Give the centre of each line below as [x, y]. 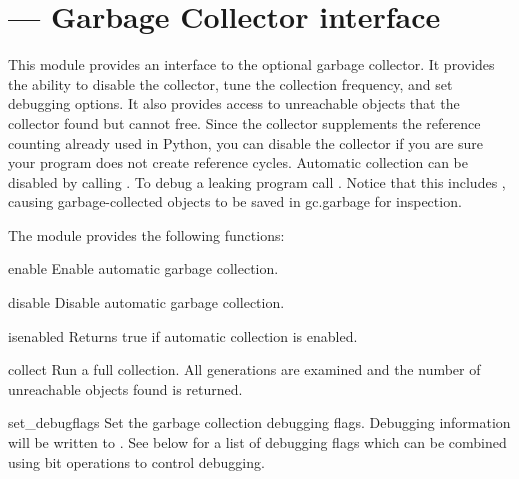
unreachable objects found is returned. [125, 388]
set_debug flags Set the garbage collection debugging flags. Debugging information [259, 422]
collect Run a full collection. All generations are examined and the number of [244, 369]
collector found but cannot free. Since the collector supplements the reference [244, 122]
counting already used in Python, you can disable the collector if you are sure [246, 142]
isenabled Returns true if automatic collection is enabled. [183, 335]
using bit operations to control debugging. [136, 461]
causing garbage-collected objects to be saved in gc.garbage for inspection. [235, 201]
